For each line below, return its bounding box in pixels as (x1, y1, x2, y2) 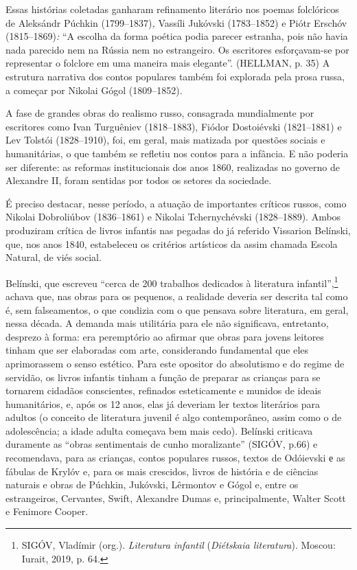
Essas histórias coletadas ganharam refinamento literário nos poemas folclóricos (5, 2, 339, 16)
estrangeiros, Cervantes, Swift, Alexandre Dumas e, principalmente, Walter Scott (5, 490, 346, 505)
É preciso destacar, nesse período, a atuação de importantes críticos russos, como (5, 196, 347, 210)
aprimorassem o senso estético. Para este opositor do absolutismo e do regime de (5, 356, 345, 370)
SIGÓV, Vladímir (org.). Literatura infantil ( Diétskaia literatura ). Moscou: (21, 538, 336, 552)
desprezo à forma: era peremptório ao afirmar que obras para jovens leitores (5, 329, 324, 343)
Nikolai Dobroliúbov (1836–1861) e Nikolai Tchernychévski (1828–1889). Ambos (5, 209, 341, 224)
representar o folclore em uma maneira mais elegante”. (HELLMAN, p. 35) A (5, 56, 330, 70)
